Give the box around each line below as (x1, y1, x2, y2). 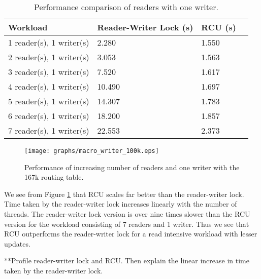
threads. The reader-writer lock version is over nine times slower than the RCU (4, 209, 250, 219)
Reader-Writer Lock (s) (97, 21, 193, 33)
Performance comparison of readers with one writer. (34, 1, 218, 13)
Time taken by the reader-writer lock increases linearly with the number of (4, 198, 237, 209)
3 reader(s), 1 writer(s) (8, 66, 89, 77)
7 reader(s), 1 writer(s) (8, 125, 89, 136)
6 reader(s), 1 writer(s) (8, 110, 89, 122)
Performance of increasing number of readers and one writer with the (24, 162, 240, 172)
